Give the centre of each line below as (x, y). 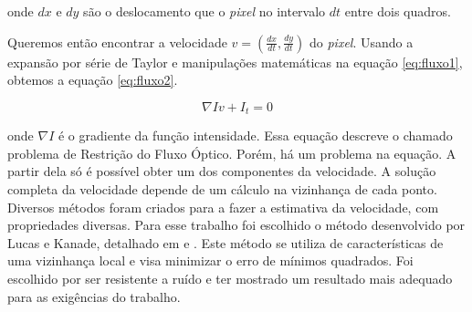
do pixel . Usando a (362, 42)
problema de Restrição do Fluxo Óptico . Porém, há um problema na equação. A (232, 153)
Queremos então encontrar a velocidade (117, 42)
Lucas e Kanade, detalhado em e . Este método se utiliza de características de (226, 242)
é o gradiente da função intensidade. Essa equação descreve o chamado (255, 135)
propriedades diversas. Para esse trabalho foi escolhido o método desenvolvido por (236, 225)
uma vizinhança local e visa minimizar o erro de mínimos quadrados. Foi (210, 260)
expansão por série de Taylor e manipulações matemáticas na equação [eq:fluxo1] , (235, 62)
